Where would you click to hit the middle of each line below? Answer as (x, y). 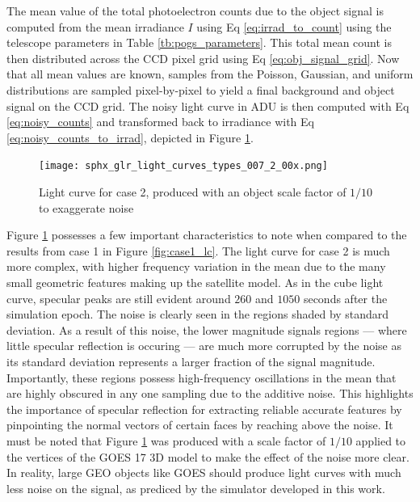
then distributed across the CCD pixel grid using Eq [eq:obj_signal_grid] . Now (203, 58)
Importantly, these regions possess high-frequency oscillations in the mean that (202, 377)
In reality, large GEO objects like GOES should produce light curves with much (204, 472)
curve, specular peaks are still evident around (119, 298)
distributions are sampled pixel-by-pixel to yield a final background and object (201, 89)
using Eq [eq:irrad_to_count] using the (294, 26)
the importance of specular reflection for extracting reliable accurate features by (204, 409)
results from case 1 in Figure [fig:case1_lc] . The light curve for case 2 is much (198, 250)
